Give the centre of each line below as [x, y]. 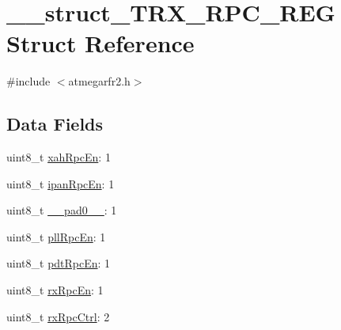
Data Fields [55, 124]
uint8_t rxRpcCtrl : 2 [58, 316]
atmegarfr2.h [99, 81]
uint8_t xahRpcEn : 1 [59, 157]
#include [28, 81]
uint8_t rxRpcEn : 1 [55, 290]
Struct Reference [100, 43]
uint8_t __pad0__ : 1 [62, 210]
